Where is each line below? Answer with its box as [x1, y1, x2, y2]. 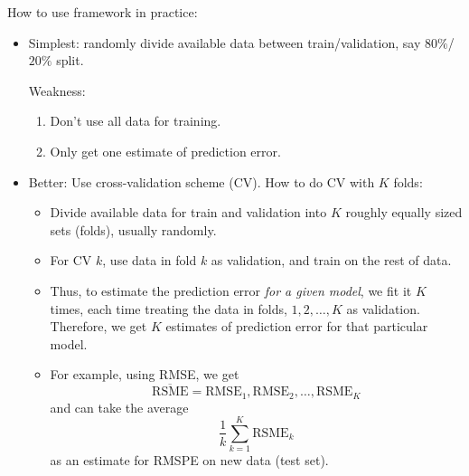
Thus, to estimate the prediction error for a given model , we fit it [50, 281, 412, 300]
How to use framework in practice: [7, 3, 198, 21]
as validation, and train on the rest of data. [211, 251, 452, 270]
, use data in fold [102, 251, 197, 270]
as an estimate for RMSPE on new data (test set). [50, 451, 329, 470]
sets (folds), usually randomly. [50, 220, 217, 239]
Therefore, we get [50, 317, 147, 336]
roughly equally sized [345, 203, 463, 222]
